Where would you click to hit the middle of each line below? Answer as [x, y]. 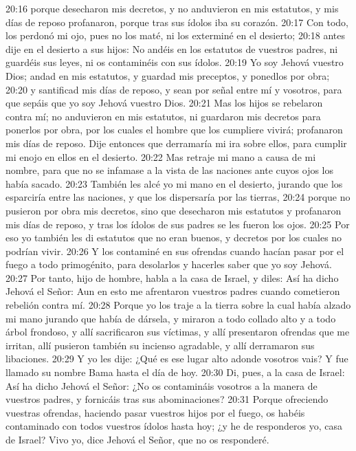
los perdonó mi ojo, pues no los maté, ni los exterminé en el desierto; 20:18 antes [176, 35]
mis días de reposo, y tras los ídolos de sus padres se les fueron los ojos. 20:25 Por [178, 224]
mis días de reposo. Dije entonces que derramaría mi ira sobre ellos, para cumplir [176, 143]
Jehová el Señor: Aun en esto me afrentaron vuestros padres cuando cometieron [173, 291]
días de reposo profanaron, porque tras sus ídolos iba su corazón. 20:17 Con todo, [177, 22]
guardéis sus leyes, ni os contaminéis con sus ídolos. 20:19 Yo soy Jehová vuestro [175, 62]
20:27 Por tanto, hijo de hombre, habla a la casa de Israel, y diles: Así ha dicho [172, 277]
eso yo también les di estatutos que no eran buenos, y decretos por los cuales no [174, 238]
